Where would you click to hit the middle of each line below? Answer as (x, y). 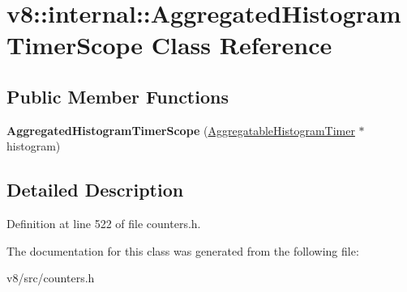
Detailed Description (95, 190)
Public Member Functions (118, 96)
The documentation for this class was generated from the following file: (183, 250)
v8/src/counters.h (51, 278)
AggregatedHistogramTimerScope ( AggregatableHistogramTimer (181, 130)
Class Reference (242, 45)
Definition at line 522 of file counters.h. (104, 224)
